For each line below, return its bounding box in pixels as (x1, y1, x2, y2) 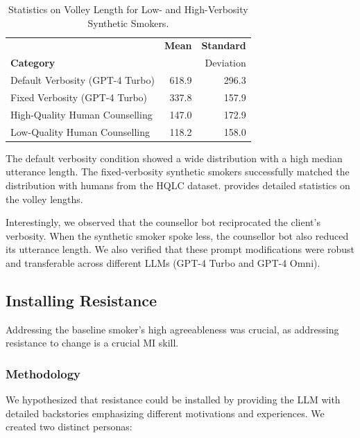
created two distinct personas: (6, 419, 132, 434)
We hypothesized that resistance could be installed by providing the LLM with (6, 392, 341, 407)
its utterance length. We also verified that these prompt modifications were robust (6, 242, 355, 256)
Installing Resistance (6, 289, 157, 310)
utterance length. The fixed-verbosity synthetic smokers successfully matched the (6, 164, 350, 179)
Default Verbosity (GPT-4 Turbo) (10, 73, 155, 87)
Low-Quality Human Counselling (10, 124, 150, 139)
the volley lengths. (6, 191, 83, 206)
